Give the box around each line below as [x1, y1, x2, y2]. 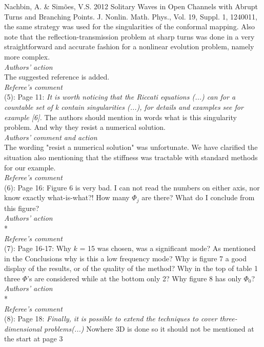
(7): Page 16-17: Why [4, 243, 71, 254]
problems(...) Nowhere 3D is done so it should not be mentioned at [44, 323, 254, 334]
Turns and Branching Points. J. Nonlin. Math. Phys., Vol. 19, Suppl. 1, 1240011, [4, 11, 257, 22]
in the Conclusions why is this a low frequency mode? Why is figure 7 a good [4, 253, 247, 263]
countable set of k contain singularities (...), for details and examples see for [4, 101, 243, 112]
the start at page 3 [4, 333, 63, 344]
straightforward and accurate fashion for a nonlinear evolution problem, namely [4, 41, 254, 52]
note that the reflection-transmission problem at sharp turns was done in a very [4, 31, 255, 42]
